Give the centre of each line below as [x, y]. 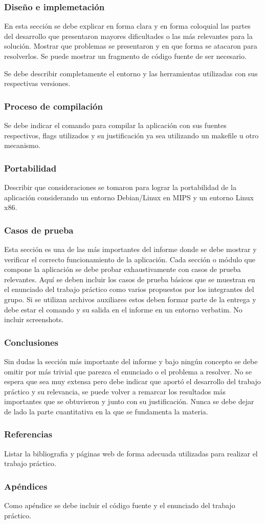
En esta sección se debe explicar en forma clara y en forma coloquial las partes [127, 26]
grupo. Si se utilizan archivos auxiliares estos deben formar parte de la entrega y [130, 299]
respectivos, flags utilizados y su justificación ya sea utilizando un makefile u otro [131, 135]
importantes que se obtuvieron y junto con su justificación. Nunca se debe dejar [129, 401]
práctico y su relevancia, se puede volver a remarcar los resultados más [115, 391]
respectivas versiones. [37, 83]
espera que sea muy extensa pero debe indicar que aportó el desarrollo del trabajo [132, 381]
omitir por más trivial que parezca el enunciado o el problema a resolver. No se [128, 371]
